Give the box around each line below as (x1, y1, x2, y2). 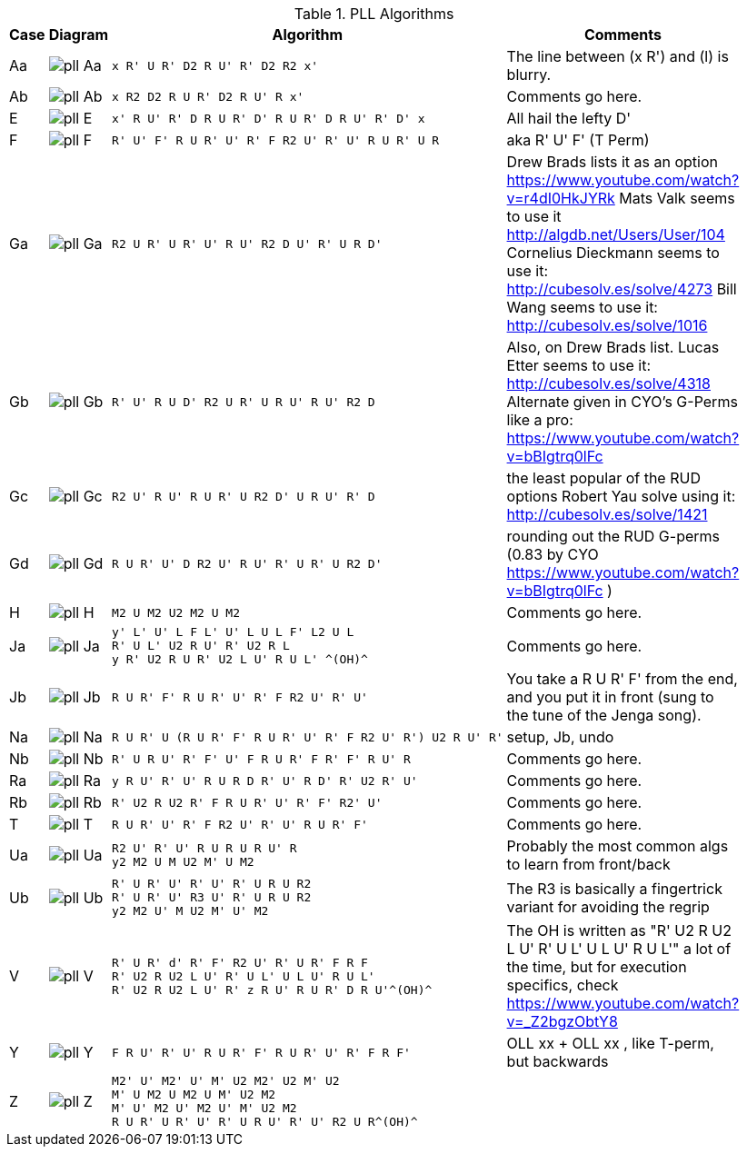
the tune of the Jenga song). (506, 706, 702, 724)
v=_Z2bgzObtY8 (506, 1012, 618, 1030)
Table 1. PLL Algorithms (294, 5, 454, 23)
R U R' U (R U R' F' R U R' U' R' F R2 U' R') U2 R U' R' (112, 730, 503, 744)
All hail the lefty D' (506, 109, 632, 127)
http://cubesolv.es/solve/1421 (506, 505, 708, 523)
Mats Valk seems (619, 189, 735, 207)
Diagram (48, 25, 109, 44)
